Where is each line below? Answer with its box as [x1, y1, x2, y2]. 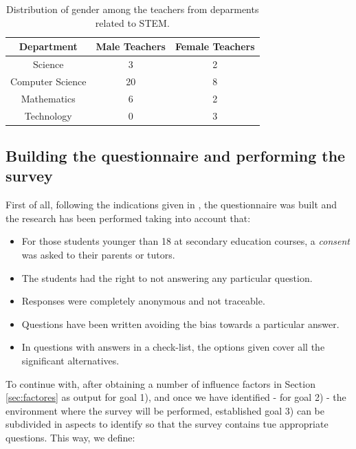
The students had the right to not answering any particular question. [21, 270, 313, 285]
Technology [24, 108, 72, 122]
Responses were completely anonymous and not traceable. [21, 294, 265, 308]
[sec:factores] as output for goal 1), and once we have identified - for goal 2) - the [5, 390, 346, 404]
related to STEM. [95, 15, 170, 30]
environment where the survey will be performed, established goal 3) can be [5, 403, 324, 417]
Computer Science [10, 74, 87, 88]
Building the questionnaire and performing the [5, 145, 346, 166]
